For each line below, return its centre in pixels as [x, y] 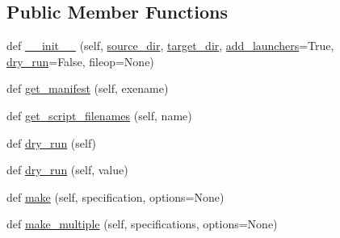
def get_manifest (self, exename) [88, 88]
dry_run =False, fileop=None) [80, 61]
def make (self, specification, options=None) [115, 196]
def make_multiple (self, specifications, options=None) [142, 224]
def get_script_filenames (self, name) [99, 115]
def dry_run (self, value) [67, 170]
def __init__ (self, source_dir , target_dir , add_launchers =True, [170, 46]
